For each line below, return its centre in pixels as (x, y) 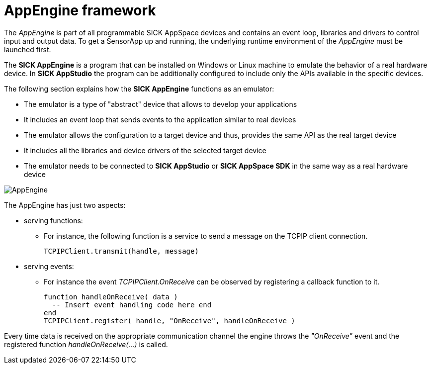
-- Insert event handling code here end (132, 305)
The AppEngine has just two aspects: (65, 205)
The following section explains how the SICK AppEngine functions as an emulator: (139, 89)
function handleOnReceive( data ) (111, 297)
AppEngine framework (80, 10)
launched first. (28, 49)
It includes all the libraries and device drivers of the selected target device (145, 150)
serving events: (49, 266)
